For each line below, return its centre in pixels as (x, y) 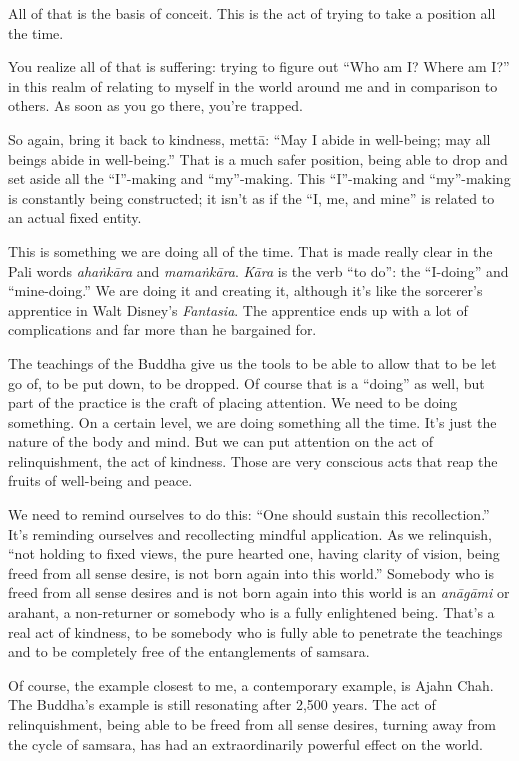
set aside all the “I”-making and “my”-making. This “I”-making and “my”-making (259, 178)
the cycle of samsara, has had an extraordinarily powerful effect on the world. (245, 743)
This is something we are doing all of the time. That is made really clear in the (250, 250)
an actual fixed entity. (75, 217)
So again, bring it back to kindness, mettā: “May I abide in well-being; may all (249, 138)
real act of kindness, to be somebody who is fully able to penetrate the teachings (255, 631)
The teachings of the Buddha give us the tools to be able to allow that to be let (252, 362)
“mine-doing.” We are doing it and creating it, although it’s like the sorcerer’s (245, 290)
